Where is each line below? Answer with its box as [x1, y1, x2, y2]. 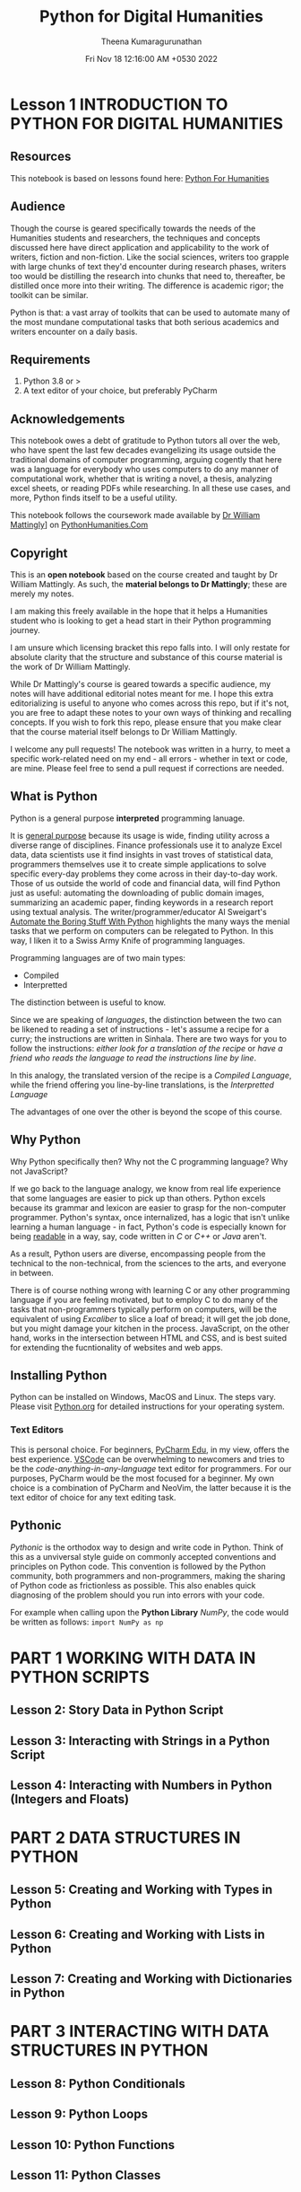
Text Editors [10, 1423, 64, 1436]
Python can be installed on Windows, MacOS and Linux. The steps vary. [10, 1392, 276, 1403]
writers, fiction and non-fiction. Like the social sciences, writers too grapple [10, 251, 289, 262]
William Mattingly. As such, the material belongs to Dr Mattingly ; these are [10, 579, 288, 589]
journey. [10, 625, 40, 635]
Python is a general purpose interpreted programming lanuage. [10, 813, 245, 823]
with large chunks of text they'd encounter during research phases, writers [10, 260, 287, 271]
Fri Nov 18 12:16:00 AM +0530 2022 [84, 53, 219, 64]
